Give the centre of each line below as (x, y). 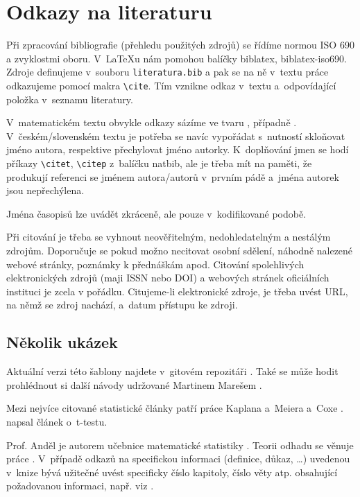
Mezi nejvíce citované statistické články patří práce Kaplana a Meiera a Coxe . (175, 408)
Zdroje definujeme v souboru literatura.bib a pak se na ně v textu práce (168, 72)
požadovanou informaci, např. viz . (80, 486)
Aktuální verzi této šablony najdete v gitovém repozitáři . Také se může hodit (172, 371)
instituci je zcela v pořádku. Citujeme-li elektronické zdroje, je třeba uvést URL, (177, 291)
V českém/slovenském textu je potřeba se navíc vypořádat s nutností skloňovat (176, 136)
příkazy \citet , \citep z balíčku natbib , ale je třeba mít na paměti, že (159, 163)
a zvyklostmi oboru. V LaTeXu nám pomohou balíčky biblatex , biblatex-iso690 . (177, 58)
